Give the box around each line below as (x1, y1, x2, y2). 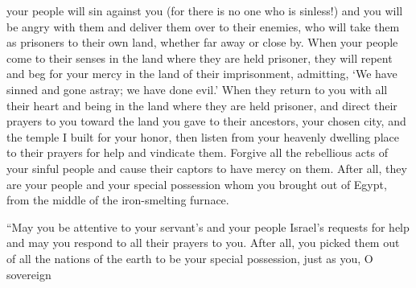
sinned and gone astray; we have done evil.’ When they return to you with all (6, 80, 388, 97)
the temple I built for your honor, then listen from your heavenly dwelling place (6, 128, 399, 145)
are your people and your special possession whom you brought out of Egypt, (6, 175, 387, 192)
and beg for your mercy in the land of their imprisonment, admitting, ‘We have (6, 65, 397, 82)
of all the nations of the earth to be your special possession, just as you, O (6, 249, 373, 266)
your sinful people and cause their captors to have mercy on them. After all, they (6, 159, 407, 176)
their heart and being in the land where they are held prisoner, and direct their (6, 97, 397, 113)
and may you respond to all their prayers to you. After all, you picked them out (6, 234, 400, 251)
